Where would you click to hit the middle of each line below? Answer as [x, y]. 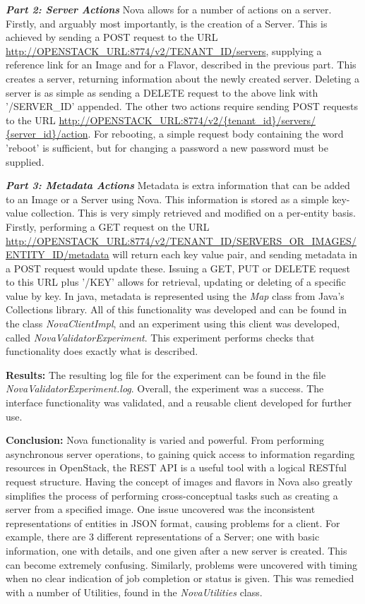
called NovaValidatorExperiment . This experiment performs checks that [160, 337]
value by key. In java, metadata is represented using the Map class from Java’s [175, 295]
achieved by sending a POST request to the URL [112, 37]
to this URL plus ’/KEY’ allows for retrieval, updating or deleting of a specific [176, 282]
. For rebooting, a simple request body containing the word [216, 134]
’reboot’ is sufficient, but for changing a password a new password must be [167, 147]
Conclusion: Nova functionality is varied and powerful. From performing [165, 440]
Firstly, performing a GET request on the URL [108, 226]
